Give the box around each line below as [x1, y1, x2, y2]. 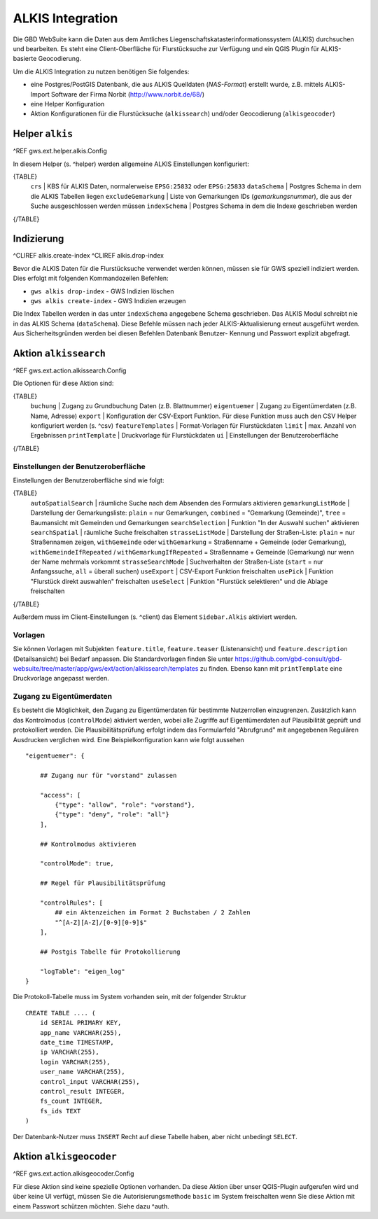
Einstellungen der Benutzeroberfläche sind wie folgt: [13, 476, 164, 485]
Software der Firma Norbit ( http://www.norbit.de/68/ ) [50, 90, 205, 98]
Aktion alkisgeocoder [13, 1150, 117, 1162]
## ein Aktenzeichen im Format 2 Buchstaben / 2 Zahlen [55, 909, 251, 917]
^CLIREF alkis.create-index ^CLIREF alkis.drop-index [13, 251, 164, 260]
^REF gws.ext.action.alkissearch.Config [13, 366, 127, 375]
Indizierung [13, 233, 64, 245]
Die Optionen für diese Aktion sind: [13, 379, 114, 388]
